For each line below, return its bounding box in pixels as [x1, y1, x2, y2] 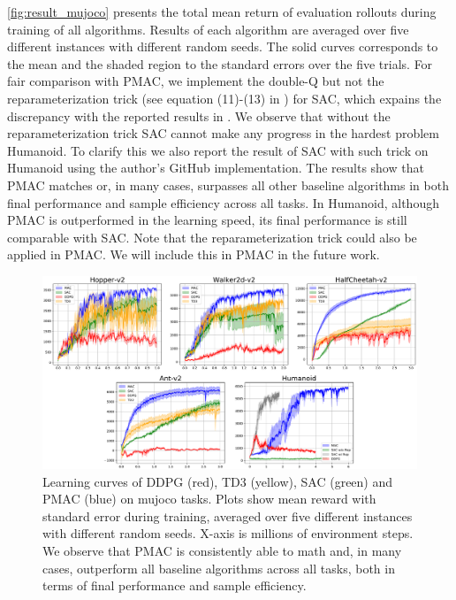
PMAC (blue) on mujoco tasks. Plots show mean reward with [42, 489, 376, 508]
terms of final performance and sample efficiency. [42, 576, 307, 595]
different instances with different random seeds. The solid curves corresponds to [7, 37, 438, 56]
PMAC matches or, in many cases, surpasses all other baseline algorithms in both [7, 175, 449, 194]
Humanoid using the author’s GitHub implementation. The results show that [7, 158, 424, 177]
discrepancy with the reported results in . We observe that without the [7, 106, 391, 125]
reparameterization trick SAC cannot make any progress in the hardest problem [7, 124, 439, 142]
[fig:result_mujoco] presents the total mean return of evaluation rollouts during [7, 3, 437, 20]
